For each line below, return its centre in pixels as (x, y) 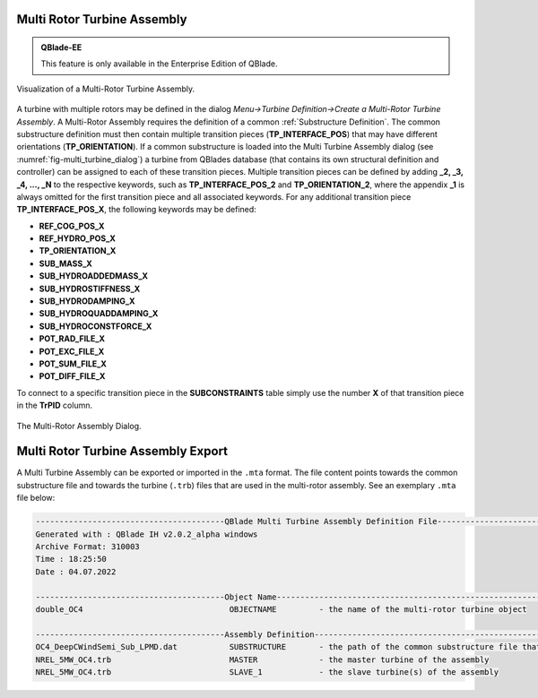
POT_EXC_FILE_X (72, 351)
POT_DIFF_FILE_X (72, 376)
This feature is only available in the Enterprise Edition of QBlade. (159, 64)
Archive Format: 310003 (88, 547)
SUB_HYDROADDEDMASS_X (93, 276)
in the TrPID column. (55, 405)
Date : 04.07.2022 (76, 572)
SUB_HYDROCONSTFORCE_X (95, 326)
